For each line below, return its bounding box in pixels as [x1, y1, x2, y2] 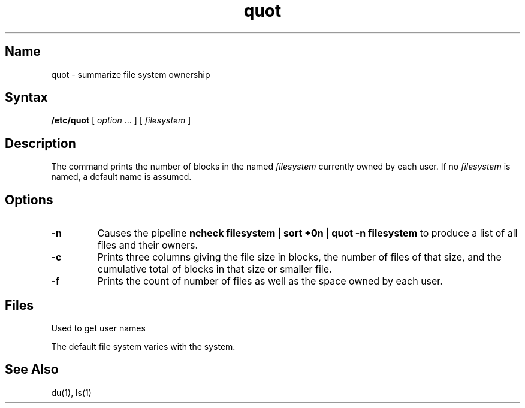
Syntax [5, 90, 48, 105]
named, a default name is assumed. [51, 171, 192, 182]
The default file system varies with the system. [51, 341, 236, 352]
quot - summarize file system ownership [51, 69, 210, 80]
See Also [5, 362, 59, 377]
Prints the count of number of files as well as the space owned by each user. [97, 275, 443, 288]
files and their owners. [97, 239, 198, 252]
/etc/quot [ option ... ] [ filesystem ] [51, 115, 191, 126]
